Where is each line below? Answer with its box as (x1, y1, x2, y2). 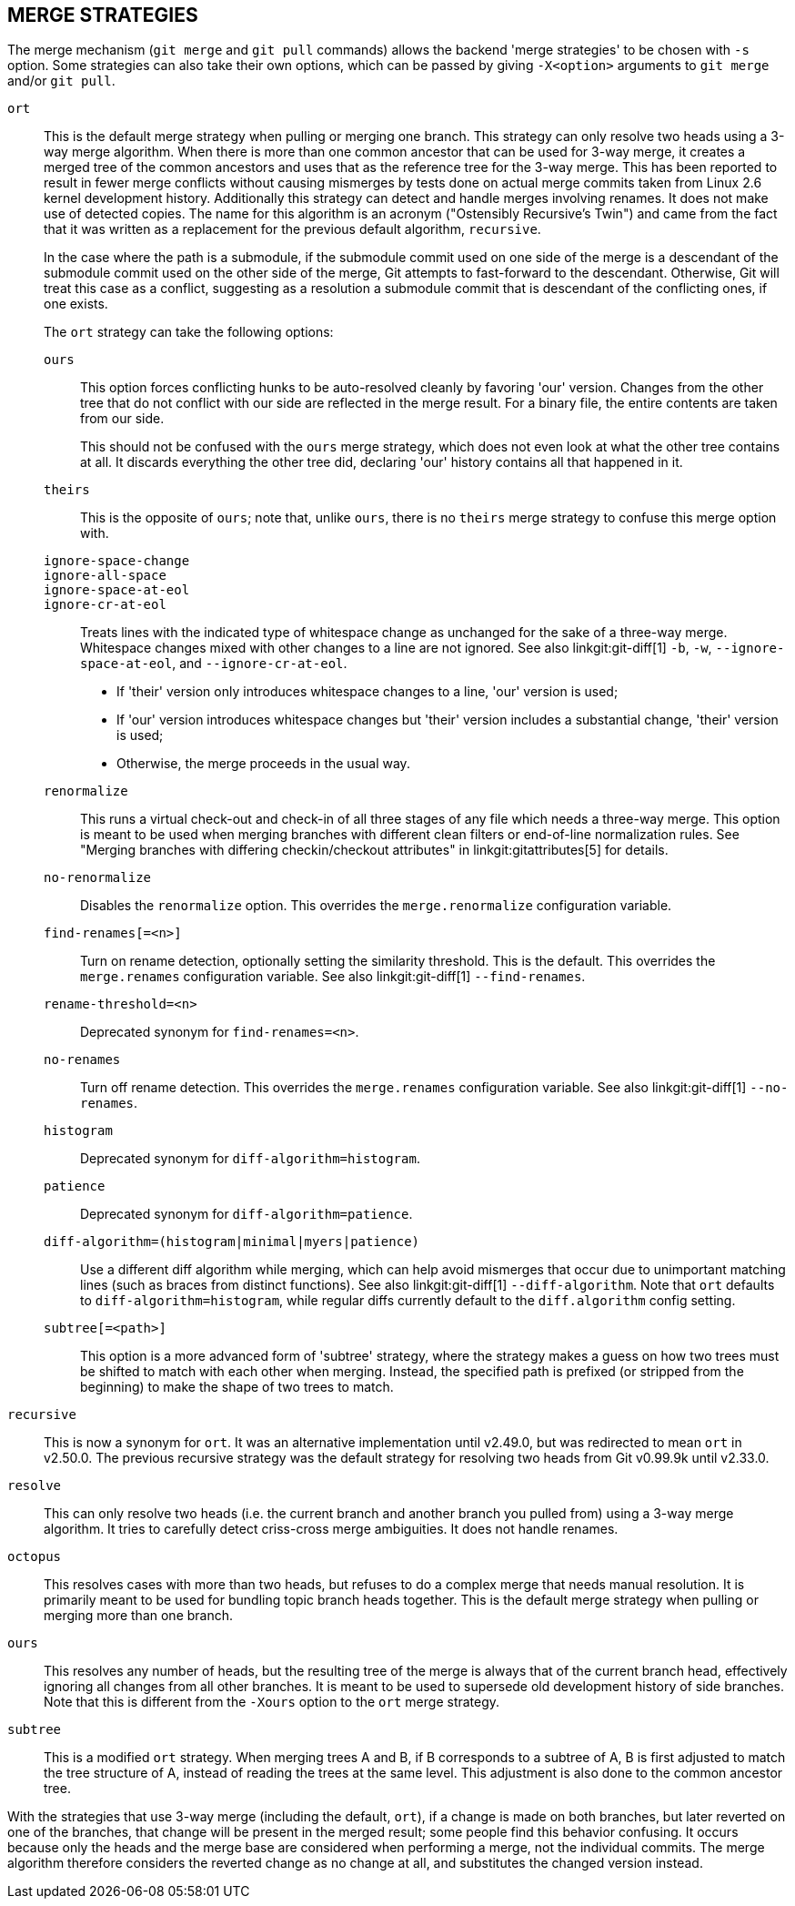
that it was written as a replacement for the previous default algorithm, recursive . (44, 221, 541, 238)
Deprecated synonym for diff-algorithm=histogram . (80, 1151, 420, 1167)
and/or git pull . (7, 73, 116, 89)
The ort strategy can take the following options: (44, 324, 334, 340)
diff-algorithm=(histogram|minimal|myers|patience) (44, 1234, 420, 1250)
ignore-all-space (44, 568, 166, 583)
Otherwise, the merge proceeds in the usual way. (116, 755, 410, 772)
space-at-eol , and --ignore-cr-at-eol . (80, 655, 347, 672)
